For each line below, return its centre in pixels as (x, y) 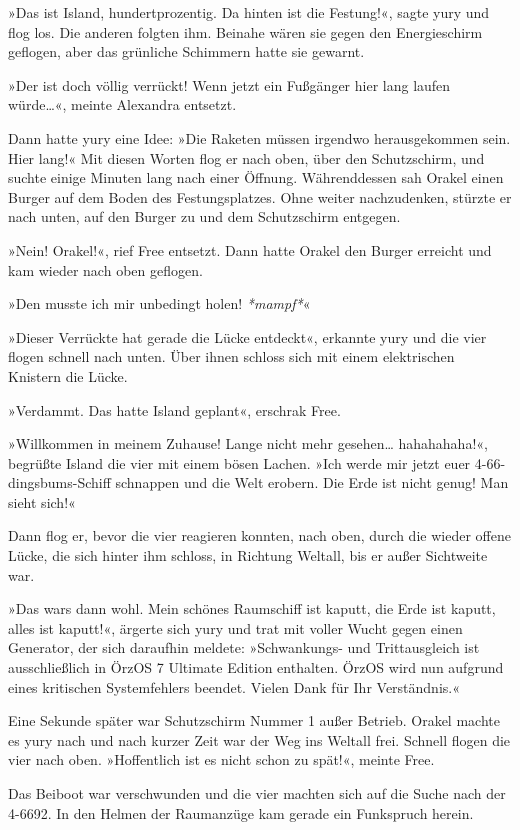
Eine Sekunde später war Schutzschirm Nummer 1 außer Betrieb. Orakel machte (254, 720)
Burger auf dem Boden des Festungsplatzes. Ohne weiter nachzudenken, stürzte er (260, 196)
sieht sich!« (42, 501)
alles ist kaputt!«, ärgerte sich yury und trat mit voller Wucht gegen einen (235, 627)
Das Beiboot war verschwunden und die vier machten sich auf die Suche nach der (257, 793)
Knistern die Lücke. (68, 375)
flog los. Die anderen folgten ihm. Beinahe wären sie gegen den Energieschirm (245, 31)
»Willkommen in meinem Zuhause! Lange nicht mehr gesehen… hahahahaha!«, (248, 443)
